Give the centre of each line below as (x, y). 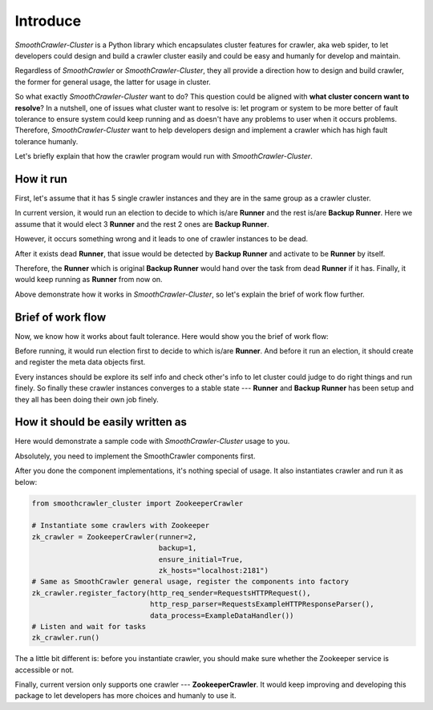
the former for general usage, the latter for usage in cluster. (113, 82)
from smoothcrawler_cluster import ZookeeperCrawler (138, 503)
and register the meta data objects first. (80, 362)
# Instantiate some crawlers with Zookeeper (121, 526)
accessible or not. (45, 670)
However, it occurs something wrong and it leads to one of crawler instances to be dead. (162, 239)
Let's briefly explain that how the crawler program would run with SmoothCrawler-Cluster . (164, 156)
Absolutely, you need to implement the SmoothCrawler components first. (135, 456)
